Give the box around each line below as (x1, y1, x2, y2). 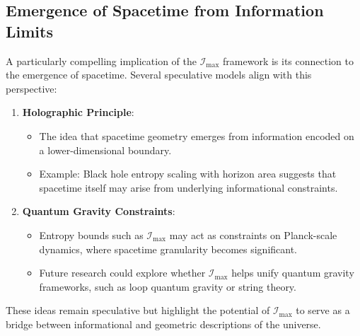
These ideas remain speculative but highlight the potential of (6, 303, 270, 318)
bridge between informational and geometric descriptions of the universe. (6, 316, 321, 331)
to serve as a (296, 303, 350, 318)
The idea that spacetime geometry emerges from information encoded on (39, 128, 354, 143)
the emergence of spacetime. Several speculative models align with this (6, 67, 312, 82)
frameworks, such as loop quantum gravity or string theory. (39, 279, 296, 294)
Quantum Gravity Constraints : (22, 204, 175, 219)
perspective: (6, 81, 57, 95)
